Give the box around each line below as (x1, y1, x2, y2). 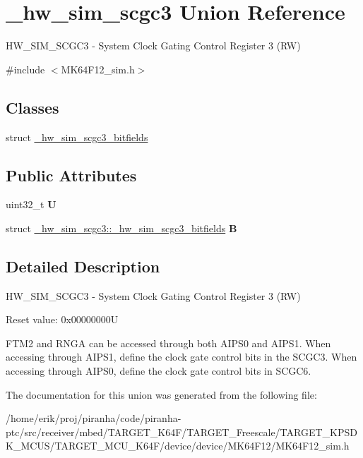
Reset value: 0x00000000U (6, 312, 119, 327)
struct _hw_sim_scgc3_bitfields (6, 129, 148, 144)
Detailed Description (6, 255, 160, 277)
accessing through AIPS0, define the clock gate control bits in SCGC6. (6, 363, 311, 378)
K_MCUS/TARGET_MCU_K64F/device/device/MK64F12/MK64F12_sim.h (6, 438, 350, 453)
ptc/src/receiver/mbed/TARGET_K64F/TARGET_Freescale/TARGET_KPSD (6, 424, 357, 439)
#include (6, 61, 45, 76)
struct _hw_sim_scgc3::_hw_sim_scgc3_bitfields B (6, 220, 237, 235)
